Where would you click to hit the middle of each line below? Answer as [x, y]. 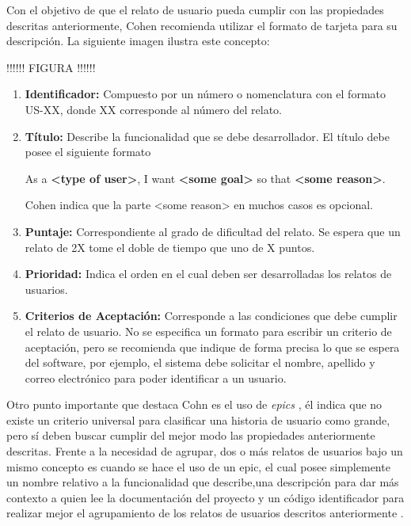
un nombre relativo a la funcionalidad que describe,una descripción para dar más [203, 482]
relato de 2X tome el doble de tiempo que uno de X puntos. [170, 247]
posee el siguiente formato [88, 152]
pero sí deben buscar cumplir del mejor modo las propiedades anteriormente [191, 435]
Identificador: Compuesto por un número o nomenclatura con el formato [205, 94]
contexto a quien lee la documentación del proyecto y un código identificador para [205, 497]
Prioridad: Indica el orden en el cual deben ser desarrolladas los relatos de [208, 274]
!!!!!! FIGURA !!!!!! [51, 67]
